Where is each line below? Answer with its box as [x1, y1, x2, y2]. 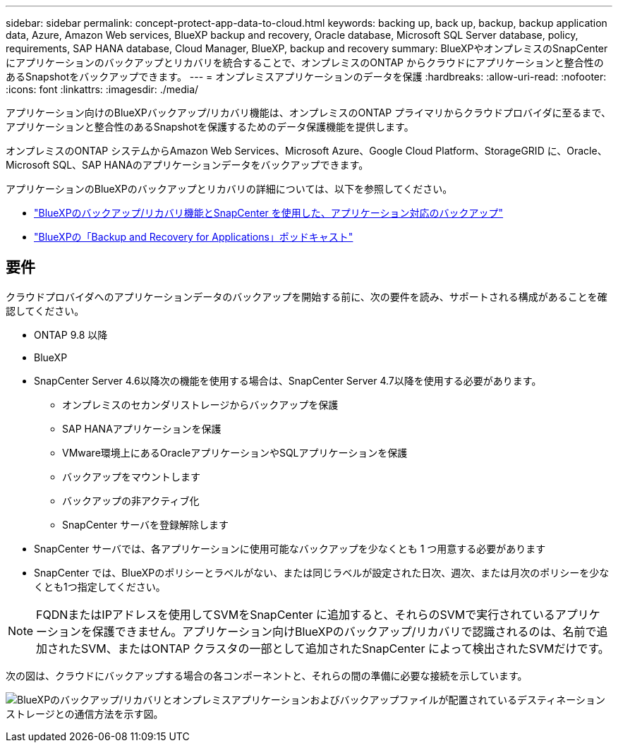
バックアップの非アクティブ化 [62, 494, 200, 507]
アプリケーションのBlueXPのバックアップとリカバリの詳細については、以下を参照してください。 [6, 183, 453, 195]
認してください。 [6, 304, 85, 317]
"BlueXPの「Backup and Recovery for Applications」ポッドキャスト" [34, 231, 353, 243]
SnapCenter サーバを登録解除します [62, 518, 229, 531]
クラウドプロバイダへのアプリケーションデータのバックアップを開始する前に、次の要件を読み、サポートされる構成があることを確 [6, 290, 607, 303]
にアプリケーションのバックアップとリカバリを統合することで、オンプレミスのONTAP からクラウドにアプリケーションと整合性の [6, 56, 604, 68]
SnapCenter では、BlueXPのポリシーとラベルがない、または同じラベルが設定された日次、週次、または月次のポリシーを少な [34, 566, 610, 579]
